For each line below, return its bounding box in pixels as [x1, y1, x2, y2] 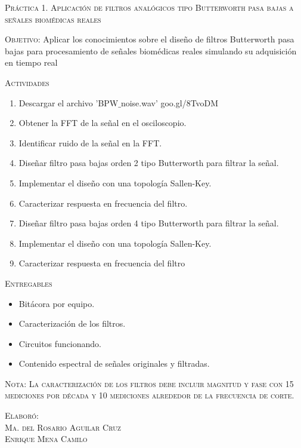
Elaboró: [5, 409, 39, 422]
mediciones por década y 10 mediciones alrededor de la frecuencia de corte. [5, 389, 294, 401]
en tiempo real [5, 56, 58, 69]
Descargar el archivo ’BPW [18, 96, 119, 109]
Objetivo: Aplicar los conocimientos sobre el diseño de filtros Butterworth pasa [5, 33, 294, 45]
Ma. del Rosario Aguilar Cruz [5, 421, 121, 433]
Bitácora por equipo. [18, 297, 95, 309]
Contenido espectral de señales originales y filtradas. [18, 357, 210, 370]
